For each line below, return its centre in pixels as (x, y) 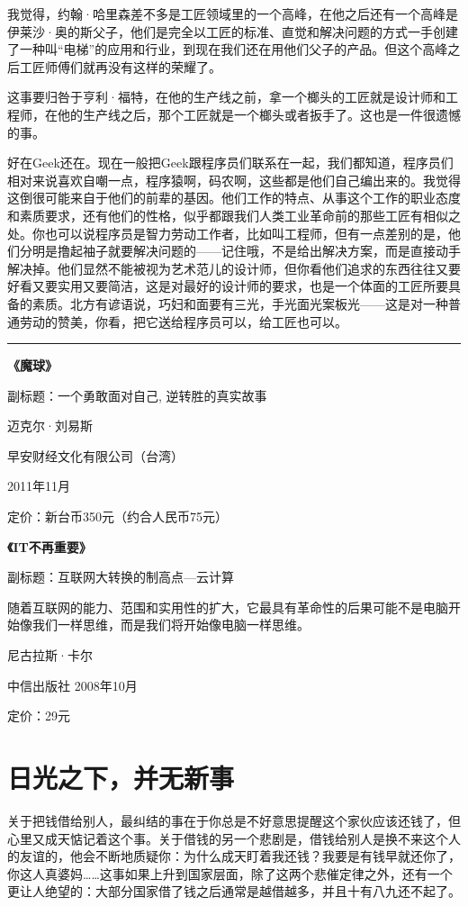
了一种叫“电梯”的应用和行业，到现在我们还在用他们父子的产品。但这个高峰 (228, 49)
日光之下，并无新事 (121, 777)
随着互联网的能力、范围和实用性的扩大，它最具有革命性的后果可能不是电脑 (228, 607)
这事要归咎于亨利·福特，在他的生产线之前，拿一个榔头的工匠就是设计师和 (226, 97)
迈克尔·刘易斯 (50, 426)
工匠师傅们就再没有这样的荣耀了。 (120, 66)
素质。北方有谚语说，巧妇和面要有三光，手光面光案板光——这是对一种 (240, 303)
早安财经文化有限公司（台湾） (95, 455)
